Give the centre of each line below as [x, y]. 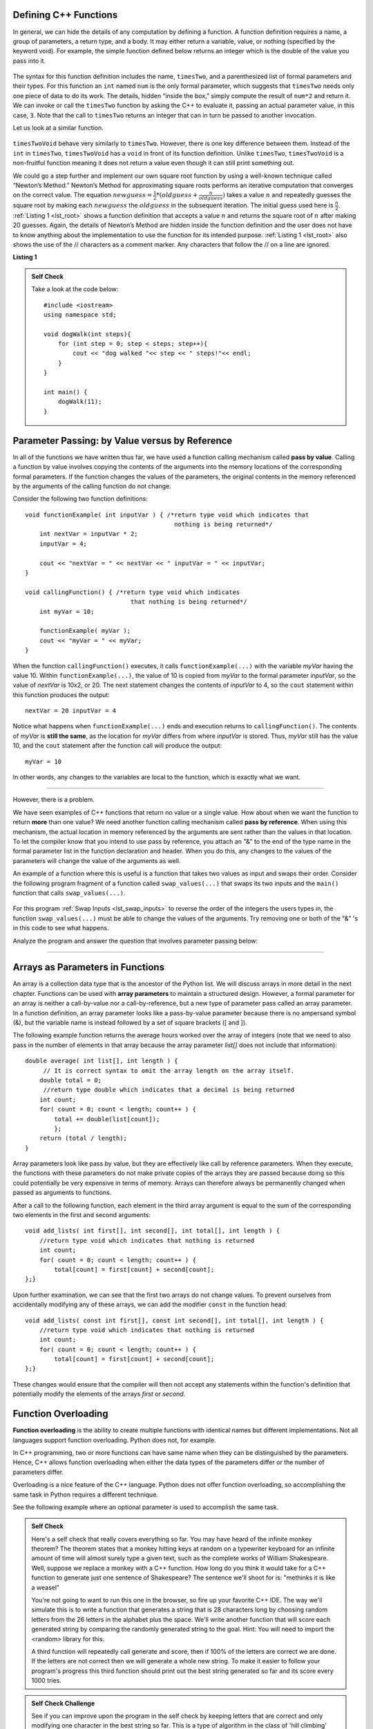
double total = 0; [70, 1080]
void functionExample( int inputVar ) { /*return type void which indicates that [167, 515]
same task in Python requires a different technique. [86, 1495]
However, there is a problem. [54, 799]
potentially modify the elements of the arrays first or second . [99, 1394]
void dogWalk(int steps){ [87, 334]
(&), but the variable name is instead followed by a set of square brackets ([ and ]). [130, 1022]
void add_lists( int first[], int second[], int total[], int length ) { [153, 1231]
